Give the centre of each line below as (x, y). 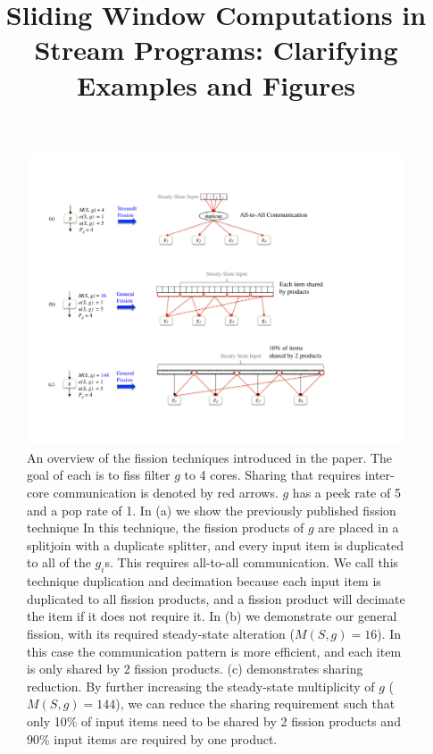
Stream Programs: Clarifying (216, 50)
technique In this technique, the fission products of (166, 528)
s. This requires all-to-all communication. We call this (252, 562)
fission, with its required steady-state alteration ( (161, 633)
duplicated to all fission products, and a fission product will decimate (216, 598)
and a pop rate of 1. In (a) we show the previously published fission (212, 510)
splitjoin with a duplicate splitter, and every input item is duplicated (215, 545)
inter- (379, 475)
